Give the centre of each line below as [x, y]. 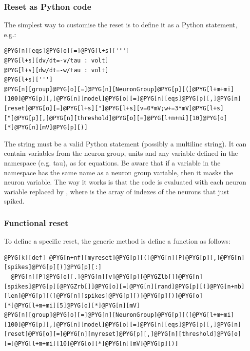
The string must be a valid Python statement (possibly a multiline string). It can [125, 143]
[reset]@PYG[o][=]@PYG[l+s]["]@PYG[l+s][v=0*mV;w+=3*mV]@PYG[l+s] [114, 108]
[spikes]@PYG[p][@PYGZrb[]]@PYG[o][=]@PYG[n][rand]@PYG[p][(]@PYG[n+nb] [124, 286]
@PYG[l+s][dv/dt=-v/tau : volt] [56, 61]
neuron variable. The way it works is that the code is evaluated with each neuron [125, 182]
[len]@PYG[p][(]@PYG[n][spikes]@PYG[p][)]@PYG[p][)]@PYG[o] [104, 296]
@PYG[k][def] [25, 258]
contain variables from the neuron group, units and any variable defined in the [121, 153]
